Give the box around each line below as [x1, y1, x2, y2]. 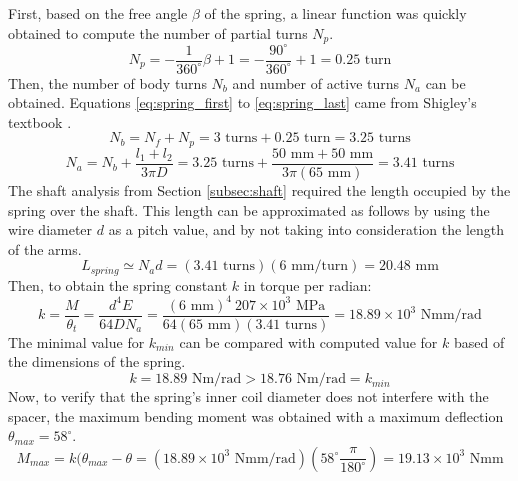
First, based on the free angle [8, 3, 188, 23]
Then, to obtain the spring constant [8, 274, 228, 295]
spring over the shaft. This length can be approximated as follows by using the [8, 199, 490, 220]
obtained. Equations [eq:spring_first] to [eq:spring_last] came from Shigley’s [8, 92, 477, 113]
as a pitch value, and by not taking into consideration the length [108, 219, 505, 240]
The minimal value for [8, 331, 145, 352]
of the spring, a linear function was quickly [204, 3, 467, 23]
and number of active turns [232, 72, 400, 93]
